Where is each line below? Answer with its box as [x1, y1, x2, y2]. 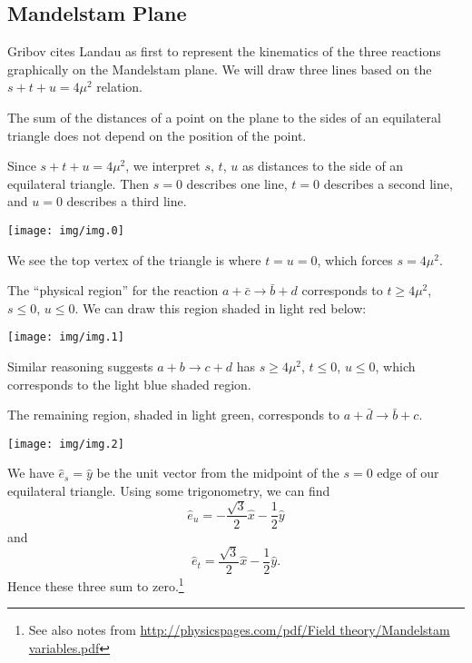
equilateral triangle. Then [7, 173, 150, 193]
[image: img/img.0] [7, 223, 124, 237]
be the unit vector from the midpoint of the [96, 463, 339, 482]
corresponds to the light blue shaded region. [7, 374, 251, 393]
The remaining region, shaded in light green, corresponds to [7, 405, 340, 424]
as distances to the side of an [241, 156, 404, 175]
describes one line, [186, 173, 288, 193]
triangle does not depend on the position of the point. [7, 125, 307, 144]
